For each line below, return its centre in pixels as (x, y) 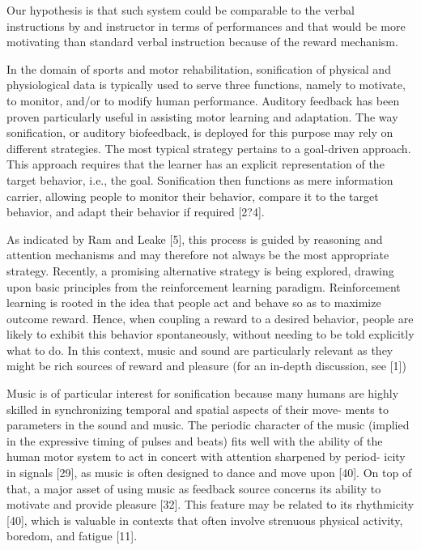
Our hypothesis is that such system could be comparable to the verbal (181, 10)
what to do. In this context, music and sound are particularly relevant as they (200, 350)
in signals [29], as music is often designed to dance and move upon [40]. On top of (209, 473)
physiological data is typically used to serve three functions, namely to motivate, (206, 85)
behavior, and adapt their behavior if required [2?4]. (136, 212)
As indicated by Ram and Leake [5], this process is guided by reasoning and (195, 239)
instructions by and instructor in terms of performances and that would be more (206, 26)
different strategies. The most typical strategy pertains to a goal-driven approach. (209, 148)
